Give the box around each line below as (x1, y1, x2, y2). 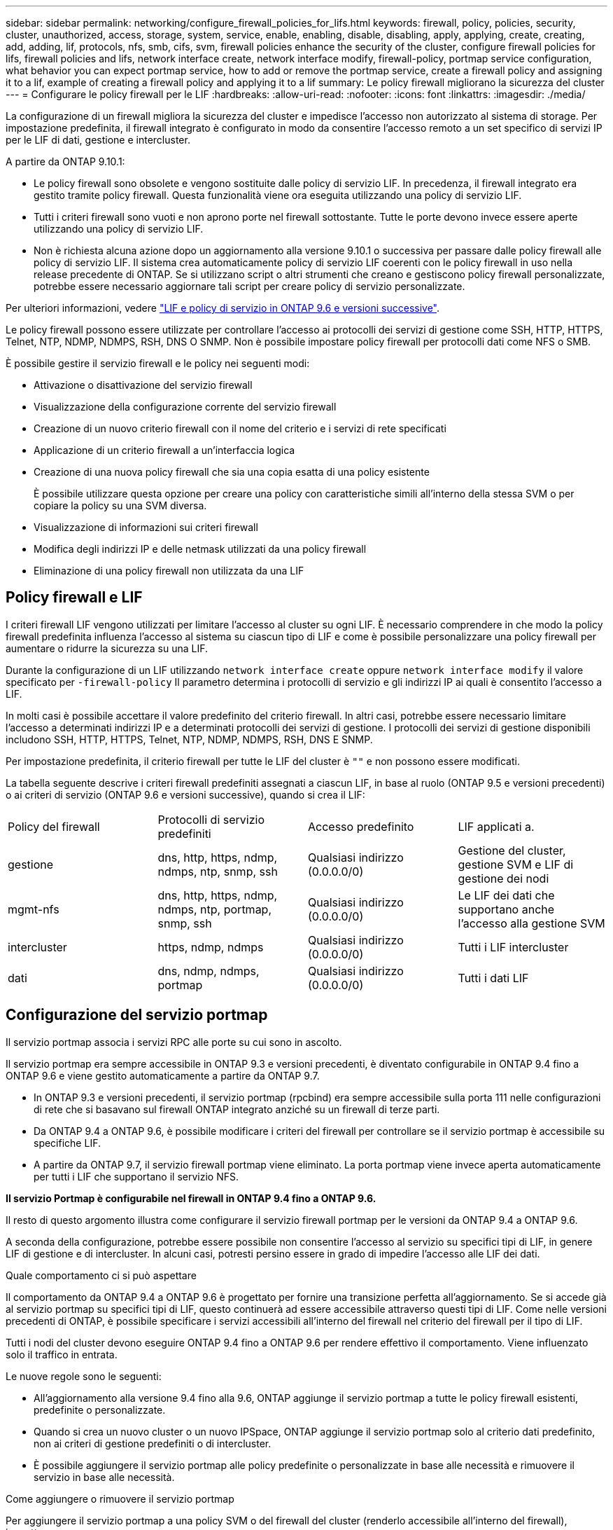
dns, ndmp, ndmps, (157, 963, 260, 978)
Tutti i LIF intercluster (458, 939, 569, 954)
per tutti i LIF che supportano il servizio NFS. (34, 1170, 239, 1183)
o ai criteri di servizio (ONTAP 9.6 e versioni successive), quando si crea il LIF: (6, 788, 365, 801)
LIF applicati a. (458, 819, 535, 834)
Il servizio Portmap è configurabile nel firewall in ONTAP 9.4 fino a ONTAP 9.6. (6, 1192, 376, 1204)
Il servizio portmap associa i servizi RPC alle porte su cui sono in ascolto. (6, 1035, 342, 1048)
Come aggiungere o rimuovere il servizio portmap (6, 1492, 234, 1505)
